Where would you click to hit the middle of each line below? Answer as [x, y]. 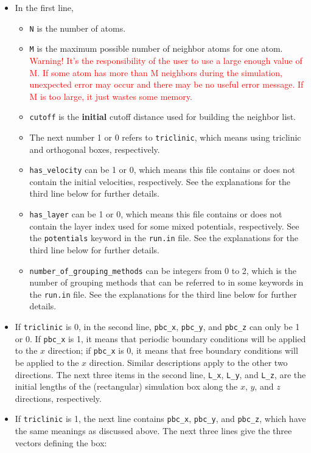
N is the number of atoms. [78, 28]
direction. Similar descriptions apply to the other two [188, 362]
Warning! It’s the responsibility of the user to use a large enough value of [166, 60]
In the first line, [44, 7]
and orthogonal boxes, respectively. [95, 149]
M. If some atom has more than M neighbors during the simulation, [156, 72]
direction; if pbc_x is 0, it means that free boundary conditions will [173, 350]
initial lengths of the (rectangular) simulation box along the [126, 386]
